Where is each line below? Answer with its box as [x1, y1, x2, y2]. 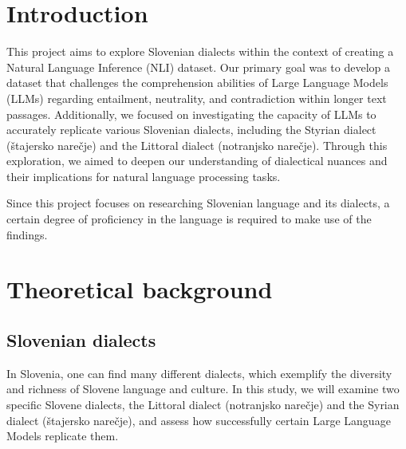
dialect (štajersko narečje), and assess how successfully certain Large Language [6, 412, 391, 428]
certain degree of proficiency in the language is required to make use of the [6, 211, 372, 227]
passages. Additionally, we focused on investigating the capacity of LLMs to [6, 105, 376, 122]
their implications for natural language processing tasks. [6, 167, 281, 184]
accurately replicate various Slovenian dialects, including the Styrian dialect [6, 121, 376, 138]
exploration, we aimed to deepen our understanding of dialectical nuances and [6, 152, 388, 169]
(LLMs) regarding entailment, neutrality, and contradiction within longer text [6, 89, 387, 106]
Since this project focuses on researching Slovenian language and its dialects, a [6, 195, 390, 211]
